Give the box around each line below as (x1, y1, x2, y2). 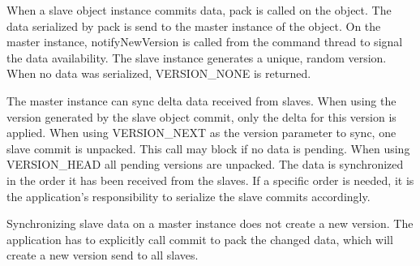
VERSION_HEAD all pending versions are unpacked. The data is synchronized (6, 156, 404, 173)
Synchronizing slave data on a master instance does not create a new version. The (6, 215, 414, 232)
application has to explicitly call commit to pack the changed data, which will (6, 230, 393, 247)
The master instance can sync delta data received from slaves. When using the (6, 92, 396, 109)
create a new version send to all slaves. (6, 247, 199, 264)
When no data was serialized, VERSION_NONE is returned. (6, 65, 311, 82)
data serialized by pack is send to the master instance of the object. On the (6, 17, 381, 34)
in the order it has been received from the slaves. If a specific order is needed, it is (6, 171, 414, 188)
